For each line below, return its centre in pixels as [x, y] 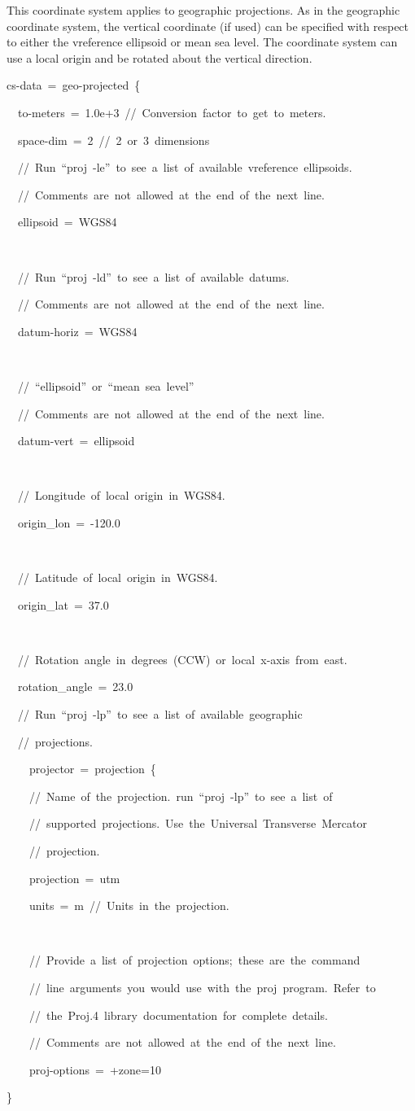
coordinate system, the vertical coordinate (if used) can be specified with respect [208, 26]
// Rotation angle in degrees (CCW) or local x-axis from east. [182, 659]
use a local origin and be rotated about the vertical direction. [159, 57]
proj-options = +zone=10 [95, 1069]
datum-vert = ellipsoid [76, 441]
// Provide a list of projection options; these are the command [194, 960]
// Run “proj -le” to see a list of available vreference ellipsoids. [185, 167]
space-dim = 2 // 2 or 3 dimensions [114, 140]
